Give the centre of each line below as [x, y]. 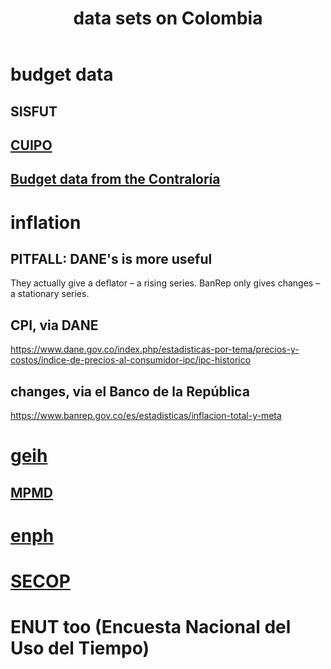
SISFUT [34, 111]
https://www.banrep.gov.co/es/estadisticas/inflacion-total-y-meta [146, 415]
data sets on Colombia [168, 18]
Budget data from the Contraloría [115, 179]
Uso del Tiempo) [80, 648]
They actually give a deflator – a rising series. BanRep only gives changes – [165, 283]
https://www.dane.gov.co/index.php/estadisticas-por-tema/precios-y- [155, 349]
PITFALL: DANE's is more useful [111, 258]
